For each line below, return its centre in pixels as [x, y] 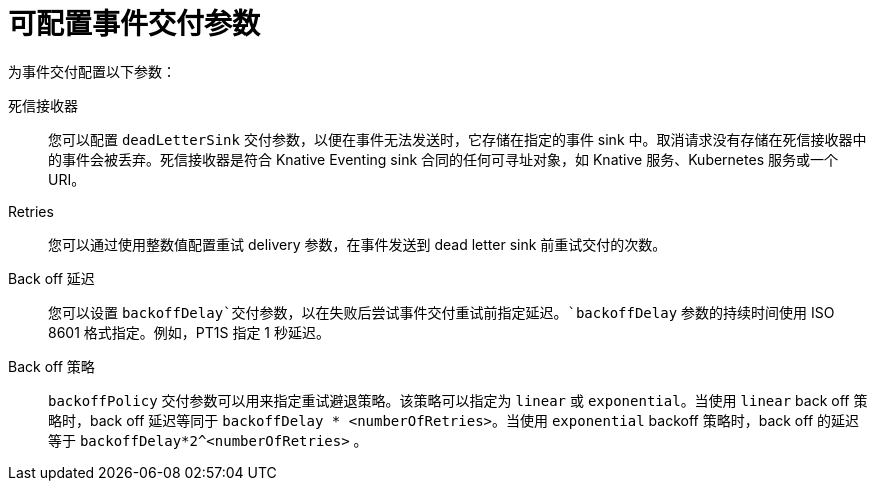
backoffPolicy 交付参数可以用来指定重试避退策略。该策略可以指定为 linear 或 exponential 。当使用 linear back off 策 [458, 400]
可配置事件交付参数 [134, 24]
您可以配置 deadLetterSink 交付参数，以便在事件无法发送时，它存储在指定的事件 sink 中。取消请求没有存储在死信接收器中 [457, 139]
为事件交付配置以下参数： [92, 71]
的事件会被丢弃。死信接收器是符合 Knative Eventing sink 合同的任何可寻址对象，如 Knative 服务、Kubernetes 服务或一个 [443, 159]
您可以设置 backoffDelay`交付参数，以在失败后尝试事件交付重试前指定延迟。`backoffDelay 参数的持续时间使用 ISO [441, 312]
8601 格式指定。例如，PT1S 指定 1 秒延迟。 [189, 332]
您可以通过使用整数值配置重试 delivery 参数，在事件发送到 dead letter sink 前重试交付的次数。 [357, 244]
